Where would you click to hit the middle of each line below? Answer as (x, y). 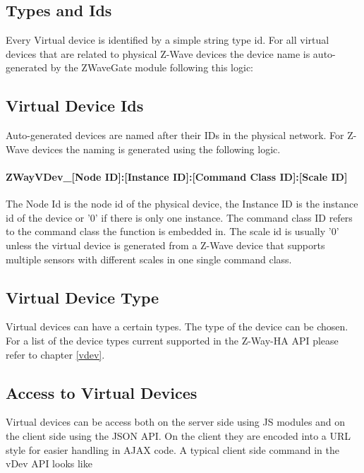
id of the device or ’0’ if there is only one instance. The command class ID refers (179, 217)
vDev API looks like (49, 463)
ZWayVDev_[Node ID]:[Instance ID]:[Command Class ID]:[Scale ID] (177, 176)
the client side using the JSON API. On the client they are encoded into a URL (178, 435)
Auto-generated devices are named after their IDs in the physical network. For (175, 135)
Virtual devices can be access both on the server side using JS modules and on (176, 422)
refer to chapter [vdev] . (55, 354)
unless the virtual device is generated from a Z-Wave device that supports (165, 245)
